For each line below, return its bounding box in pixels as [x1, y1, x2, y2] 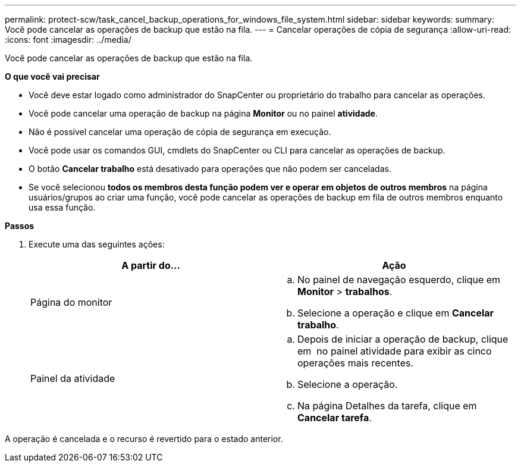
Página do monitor [30, 296, 112, 308]
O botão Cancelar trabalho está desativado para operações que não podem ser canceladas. [29, 164, 391, 174]
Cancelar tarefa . [297, 412, 372, 424]
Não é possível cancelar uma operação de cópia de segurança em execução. [29, 127, 331, 137]
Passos [5, 221, 34, 231]
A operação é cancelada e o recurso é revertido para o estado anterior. [5, 434, 283, 444]
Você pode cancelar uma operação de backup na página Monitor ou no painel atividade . [29, 108, 378, 118]
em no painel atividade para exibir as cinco [297, 345, 492, 357]
